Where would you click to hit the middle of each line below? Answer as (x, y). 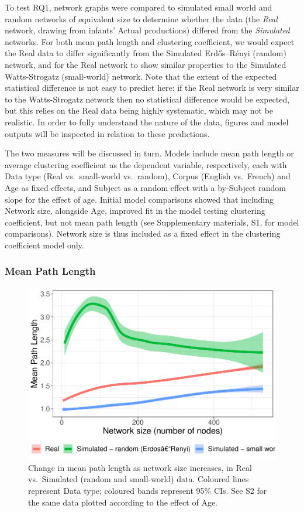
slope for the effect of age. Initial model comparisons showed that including (139, 199)
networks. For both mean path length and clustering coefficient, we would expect (150, 41)
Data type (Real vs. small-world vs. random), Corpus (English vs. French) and (148, 176)
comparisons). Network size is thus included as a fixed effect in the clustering (143, 233)
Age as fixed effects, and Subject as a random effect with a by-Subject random (145, 187)
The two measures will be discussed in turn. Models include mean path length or (149, 153)
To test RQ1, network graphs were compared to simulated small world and (139, 7)
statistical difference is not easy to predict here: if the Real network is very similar (152, 88)
